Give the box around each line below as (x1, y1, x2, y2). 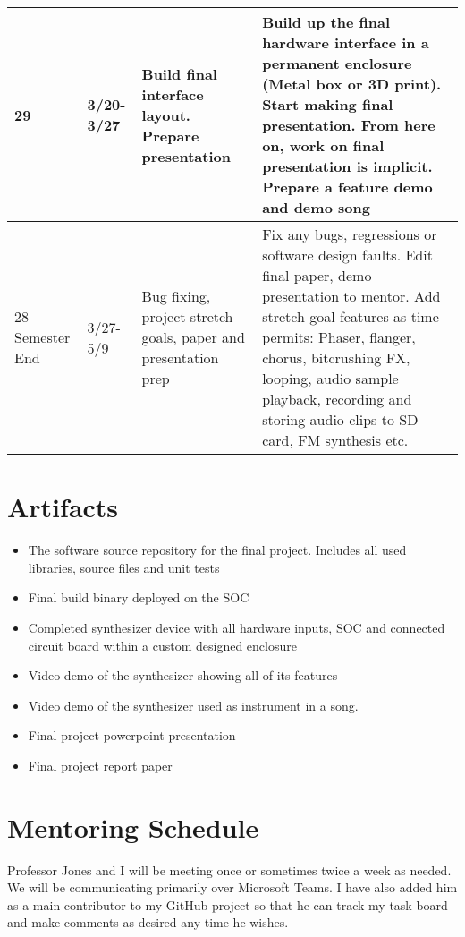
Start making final (262, 94, 393, 115)
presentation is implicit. (262, 156, 433, 176)
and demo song (262, 197, 370, 217)
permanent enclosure (262, 53, 412, 73)
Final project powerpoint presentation (28, 726, 236, 745)
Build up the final (262, 12, 391, 32)
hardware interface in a (262, 32, 429, 53)
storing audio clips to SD (262, 409, 418, 430)
